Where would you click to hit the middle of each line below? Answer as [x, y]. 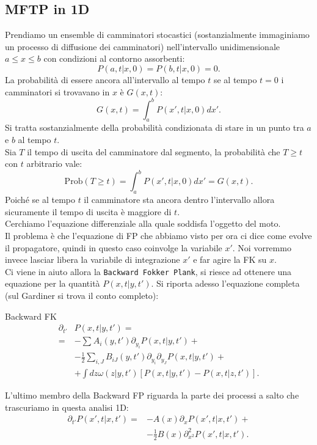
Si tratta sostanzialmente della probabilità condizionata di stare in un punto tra [155, 127]
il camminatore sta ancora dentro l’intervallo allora [179, 200]
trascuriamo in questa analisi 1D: [67, 407]
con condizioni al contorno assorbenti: [114, 58]
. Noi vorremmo [262, 247]
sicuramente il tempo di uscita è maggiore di [88, 211]
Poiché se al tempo [40, 200]
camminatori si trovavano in [57, 91]
